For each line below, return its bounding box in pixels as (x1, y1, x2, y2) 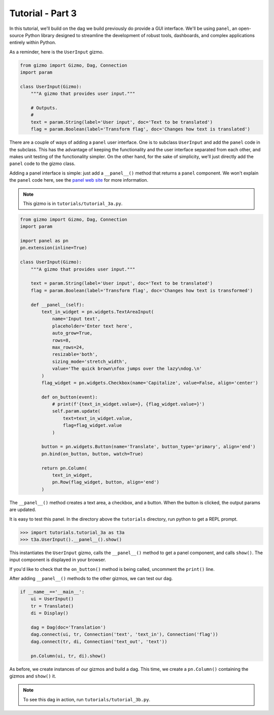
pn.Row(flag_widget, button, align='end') (52, 480, 159, 485)
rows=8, (52, 337, 71, 343)
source (9, 32, 24, 38)
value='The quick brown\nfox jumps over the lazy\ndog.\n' (52, 366, 202, 371)
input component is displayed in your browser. (9, 557, 107, 563)
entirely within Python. (9, 40, 56, 46)
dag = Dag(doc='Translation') (30, 625, 106, 630)
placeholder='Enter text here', (52, 323, 133, 329)
